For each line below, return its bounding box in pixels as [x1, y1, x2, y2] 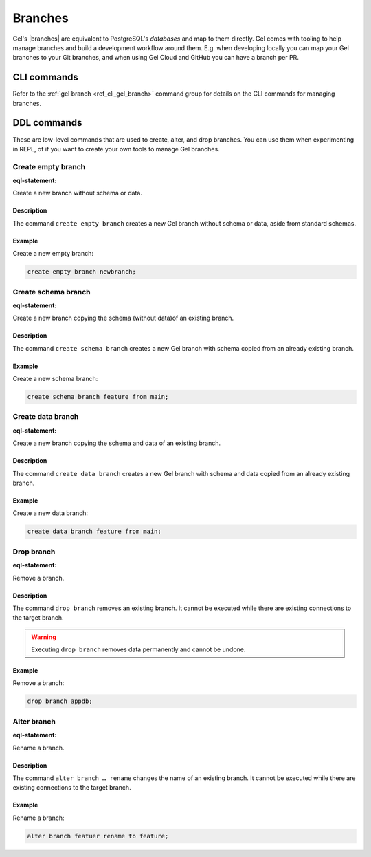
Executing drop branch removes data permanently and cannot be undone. [31, 645, 246, 653]
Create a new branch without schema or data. [12, 189, 142, 197]
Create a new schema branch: [12, 375, 98, 383]
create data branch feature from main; [27, 528, 161, 536]
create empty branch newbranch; [27, 268, 137, 276]
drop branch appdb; [27, 697, 93, 705]
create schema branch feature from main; [27, 393, 169, 401]
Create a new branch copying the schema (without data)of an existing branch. [12, 314, 234, 323]
